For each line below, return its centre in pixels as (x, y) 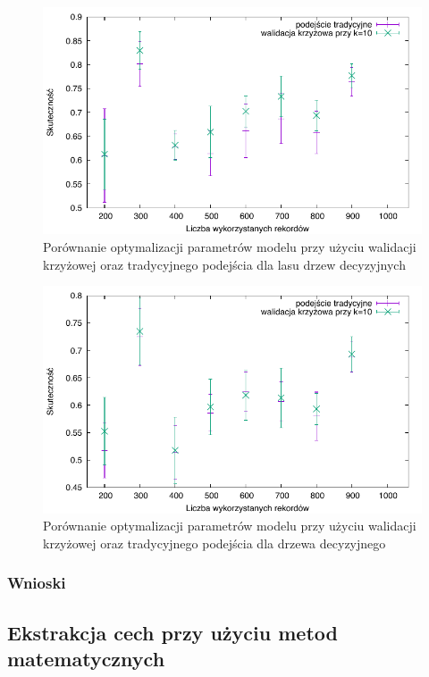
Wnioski (37, 583)
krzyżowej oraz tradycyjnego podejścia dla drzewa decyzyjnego (214, 543)
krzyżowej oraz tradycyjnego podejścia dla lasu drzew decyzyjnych (224, 264)
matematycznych (86, 658)
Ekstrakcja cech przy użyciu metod (172, 632)
